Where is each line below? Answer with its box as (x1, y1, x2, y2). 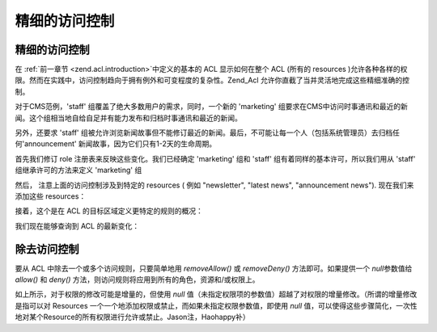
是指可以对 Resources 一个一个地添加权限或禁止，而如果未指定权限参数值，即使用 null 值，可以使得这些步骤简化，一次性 (15, 300, 418, 310)
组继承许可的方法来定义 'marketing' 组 (15, 166, 142, 175)
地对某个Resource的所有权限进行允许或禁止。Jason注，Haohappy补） (15, 312, 250, 322)
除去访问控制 (15, 242, 79, 256)
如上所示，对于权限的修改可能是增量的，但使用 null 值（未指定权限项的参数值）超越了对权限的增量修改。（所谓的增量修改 (15, 289, 418, 299)
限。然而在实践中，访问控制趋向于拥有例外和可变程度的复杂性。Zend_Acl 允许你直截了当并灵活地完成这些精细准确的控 (15, 75, 410, 85)
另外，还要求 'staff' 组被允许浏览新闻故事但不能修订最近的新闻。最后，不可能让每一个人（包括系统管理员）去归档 (15, 128, 392, 137)
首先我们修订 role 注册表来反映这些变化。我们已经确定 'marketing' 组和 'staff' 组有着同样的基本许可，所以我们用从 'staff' (15, 153, 416, 163)
